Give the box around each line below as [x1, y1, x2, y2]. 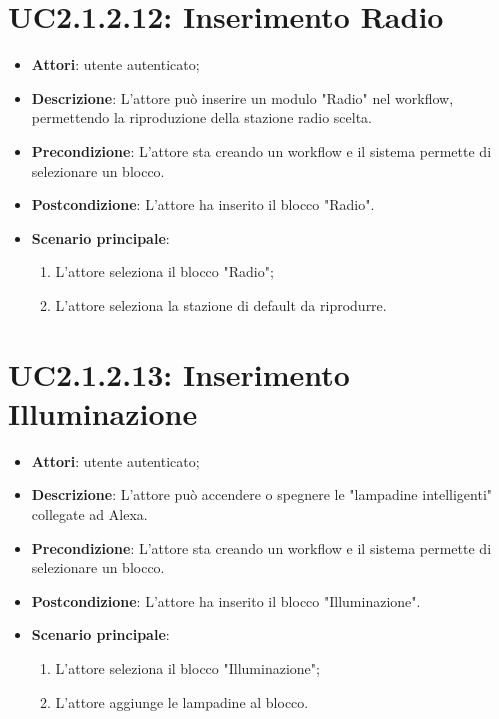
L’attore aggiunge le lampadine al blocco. [55, 691, 309, 712]
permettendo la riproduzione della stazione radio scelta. [31, 107, 373, 128]
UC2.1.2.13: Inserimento [8, 353, 350, 394]
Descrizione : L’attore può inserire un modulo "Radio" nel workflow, [31, 87, 454, 108]
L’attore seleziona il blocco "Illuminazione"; [55, 657, 320, 678]
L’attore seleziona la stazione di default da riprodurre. [55, 294, 387, 315]
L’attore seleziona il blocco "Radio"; [55, 261, 274, 282]
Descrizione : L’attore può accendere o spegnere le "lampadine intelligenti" [31, 484, 493, 505]
